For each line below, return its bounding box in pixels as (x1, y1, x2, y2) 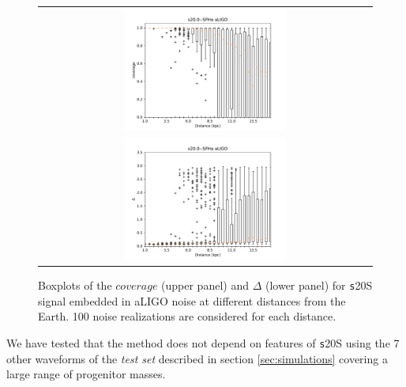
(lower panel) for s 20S (265, 277, 373, 294)
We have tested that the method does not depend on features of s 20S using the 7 (6, 335, 400, 351)
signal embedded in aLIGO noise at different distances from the (38, 292, 346, 309)
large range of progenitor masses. (6, 366, 166, 382)
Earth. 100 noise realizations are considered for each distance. (38, 308, 336, 324)
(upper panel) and (161, 277, 249, 294)
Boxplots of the (38, 277, 112, 294)
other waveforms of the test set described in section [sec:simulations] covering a (6, 350, 388, 366)
